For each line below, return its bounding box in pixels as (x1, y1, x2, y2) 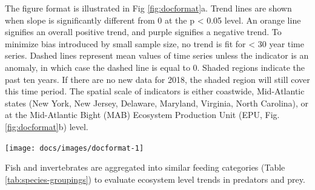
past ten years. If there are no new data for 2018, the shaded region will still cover (5, 73, 310, 85)
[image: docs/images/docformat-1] (5, 143, 144, 152)
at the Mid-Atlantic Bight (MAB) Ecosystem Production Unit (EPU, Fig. (5, 108, 280, 121)
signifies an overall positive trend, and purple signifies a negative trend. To (5, 25, 282, 38)
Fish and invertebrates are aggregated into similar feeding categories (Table (5, 161, 285, 174)
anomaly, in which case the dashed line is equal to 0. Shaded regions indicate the (5, 61, 305, 73)
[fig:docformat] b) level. (5, 120, 88, 133)
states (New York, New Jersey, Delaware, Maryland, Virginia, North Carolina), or (5, 96, 309, 109)
